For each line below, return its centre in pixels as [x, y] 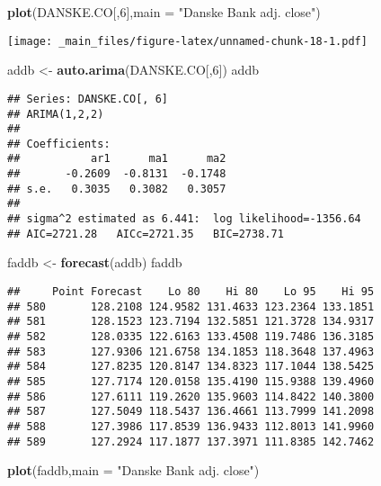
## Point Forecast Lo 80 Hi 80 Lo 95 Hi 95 [191, 292]
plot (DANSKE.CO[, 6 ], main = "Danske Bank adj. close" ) [164, 12]
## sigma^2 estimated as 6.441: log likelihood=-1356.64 [184, 219]
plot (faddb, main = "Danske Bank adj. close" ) [133, 470]
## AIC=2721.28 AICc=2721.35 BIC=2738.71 [146, 234]
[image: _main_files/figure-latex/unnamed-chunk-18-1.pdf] [187, 41]
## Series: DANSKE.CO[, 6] [88, 99]
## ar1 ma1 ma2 [117, 159]
